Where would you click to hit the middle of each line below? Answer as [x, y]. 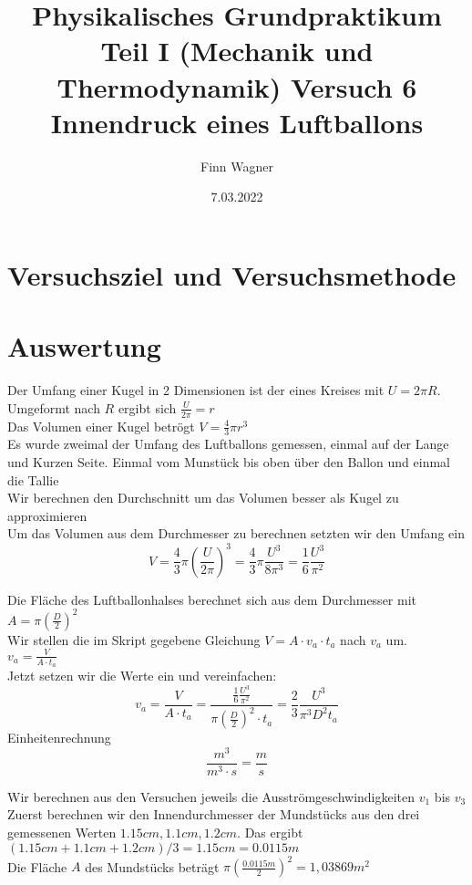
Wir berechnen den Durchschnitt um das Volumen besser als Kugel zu [203, 498]
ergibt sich [147, 407]
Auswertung [84, 346]
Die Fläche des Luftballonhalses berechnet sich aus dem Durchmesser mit [212, 599]
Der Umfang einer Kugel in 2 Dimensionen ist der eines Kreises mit [196, 390]
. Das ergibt [270, 833]
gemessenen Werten [62, 833]
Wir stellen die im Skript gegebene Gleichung [134, 639]
